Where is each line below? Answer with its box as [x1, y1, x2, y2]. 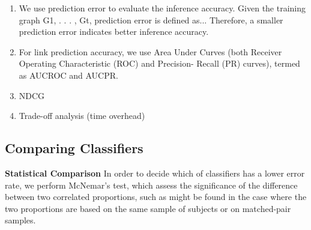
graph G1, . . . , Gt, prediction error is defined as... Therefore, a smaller [19, 13, 283, 26]
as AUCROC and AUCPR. [19, 68, 118, 81]
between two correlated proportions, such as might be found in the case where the [5, 190, 307, 203]
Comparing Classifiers [5, 139, 143, 157]
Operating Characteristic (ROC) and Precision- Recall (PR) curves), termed [19, 57, 300, 70]
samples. [5, 214, 36, 226]
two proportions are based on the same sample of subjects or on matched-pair [5, 202, 291, 214]
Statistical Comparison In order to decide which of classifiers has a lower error [5, 166, 305, 179]
